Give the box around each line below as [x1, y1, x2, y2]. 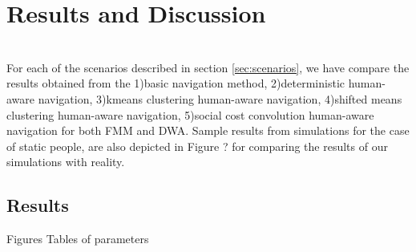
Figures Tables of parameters [6, 230, 149, 247]
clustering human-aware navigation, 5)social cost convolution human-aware [6, 106, 374, 123]
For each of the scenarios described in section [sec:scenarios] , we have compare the [6, 59, 410, 75]
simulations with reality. [6, 153, 125, 170]
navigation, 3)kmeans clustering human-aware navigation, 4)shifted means [38, 90, 402, 107]
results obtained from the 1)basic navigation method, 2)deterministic [6, 75, 345, 91]
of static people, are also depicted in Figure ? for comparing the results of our [6, 137, 388, 154]
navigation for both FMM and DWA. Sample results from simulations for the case [6, 122, 410, 139]
